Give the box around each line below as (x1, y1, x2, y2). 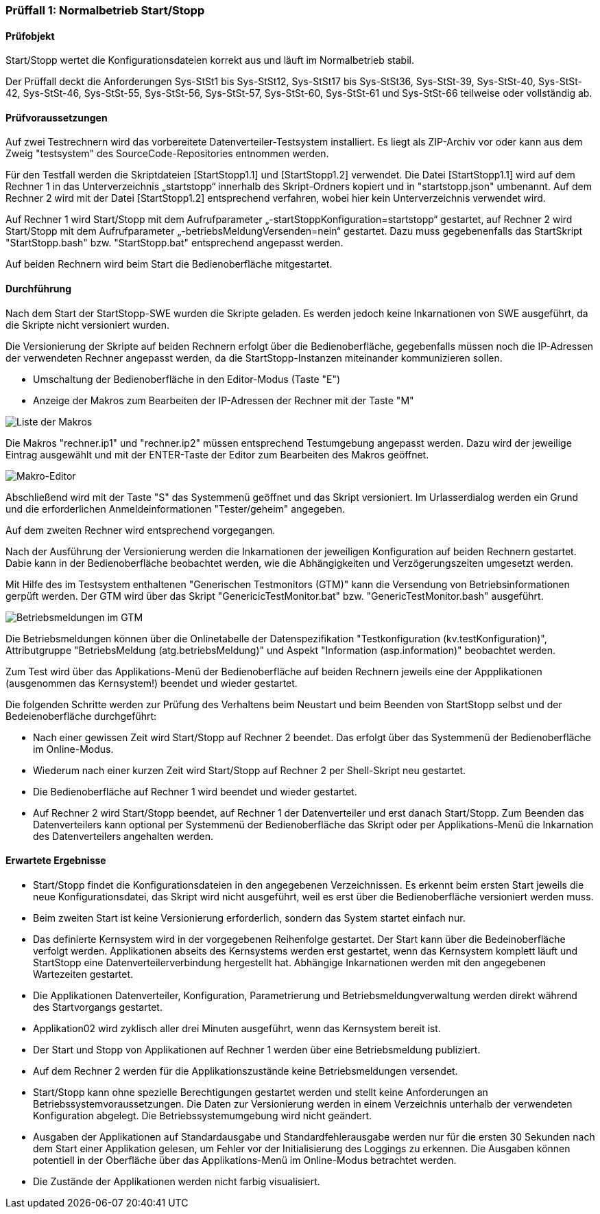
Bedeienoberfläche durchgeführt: (5, 710, 157, 722)
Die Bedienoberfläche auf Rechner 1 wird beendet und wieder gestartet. (33, 785, 357, 797)
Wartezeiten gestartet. (33, 968, 134, 980)
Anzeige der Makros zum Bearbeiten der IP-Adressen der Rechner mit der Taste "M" (33, 394, 414, 406)
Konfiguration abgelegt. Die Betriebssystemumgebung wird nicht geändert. (33, 1109, 372, 1121)
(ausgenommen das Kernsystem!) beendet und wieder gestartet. (5, 677, 298, 689)
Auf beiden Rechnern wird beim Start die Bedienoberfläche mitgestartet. (5, 258, 333, 270)
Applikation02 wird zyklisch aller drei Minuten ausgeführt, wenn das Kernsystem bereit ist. (33, 1022, 441, 1034)
